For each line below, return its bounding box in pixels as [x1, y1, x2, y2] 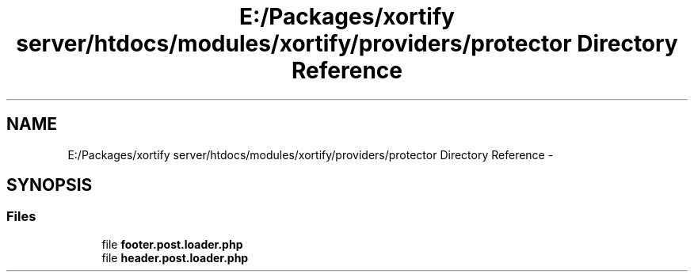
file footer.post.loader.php [101, 237, 243, 251]
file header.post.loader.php [101, 250, 249, 265]
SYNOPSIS [6, 175, 93, 196]
